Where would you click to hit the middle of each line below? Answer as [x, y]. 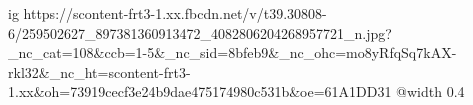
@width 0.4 [430, 91]
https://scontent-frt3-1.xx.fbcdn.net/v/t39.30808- [175, 13]
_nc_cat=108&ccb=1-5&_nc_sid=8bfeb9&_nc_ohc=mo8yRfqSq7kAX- [232, 52]
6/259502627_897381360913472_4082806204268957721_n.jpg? [200, 32]
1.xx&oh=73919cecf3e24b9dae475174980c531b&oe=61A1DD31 [200, 91]
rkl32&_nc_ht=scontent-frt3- [99, 71]
